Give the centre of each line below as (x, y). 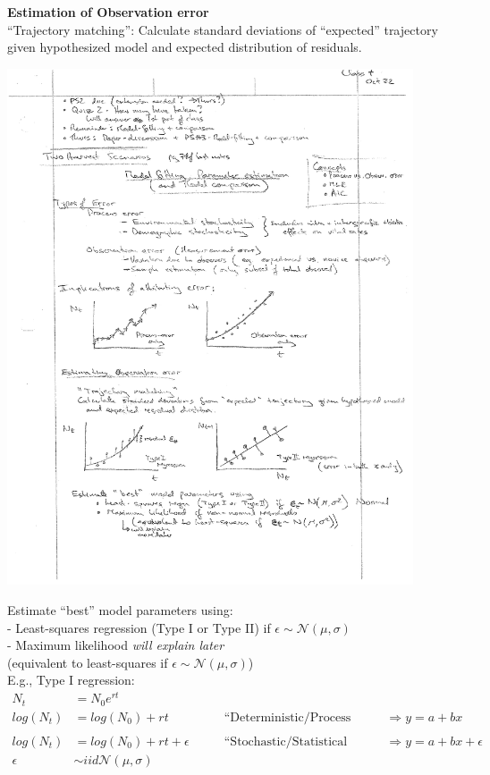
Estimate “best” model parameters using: (120, 610)
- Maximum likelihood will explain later (116, 645)
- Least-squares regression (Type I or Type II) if (139, 627)
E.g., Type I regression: (71, 680)
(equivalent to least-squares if (88, 662)
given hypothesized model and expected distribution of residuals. (185, 47)
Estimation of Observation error (108, 12)
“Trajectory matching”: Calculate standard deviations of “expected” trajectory (223, 29)
